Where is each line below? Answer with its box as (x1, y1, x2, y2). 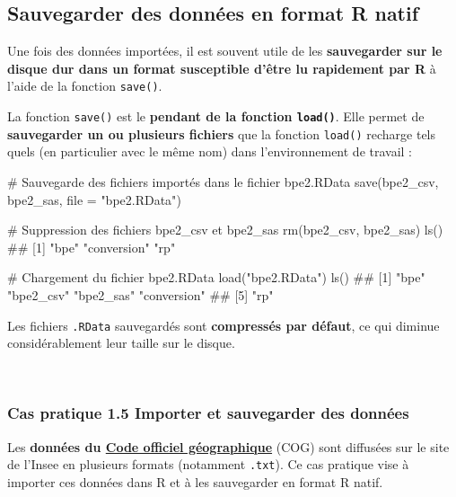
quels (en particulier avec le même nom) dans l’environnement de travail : (7, 142, 412, 161)
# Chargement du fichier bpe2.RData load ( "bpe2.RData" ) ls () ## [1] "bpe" (7, 268, 425, 287)
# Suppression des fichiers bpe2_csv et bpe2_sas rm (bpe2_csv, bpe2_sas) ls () (7, 220, 443, 239)
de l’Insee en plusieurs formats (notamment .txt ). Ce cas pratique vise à (7, 455, 409, 474)
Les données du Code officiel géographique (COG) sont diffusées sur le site (7, 437, 450, 456)
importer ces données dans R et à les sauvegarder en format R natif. (7, 472, 383, 491)
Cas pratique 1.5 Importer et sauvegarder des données (7, 402, 409, 424)
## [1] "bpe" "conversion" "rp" (7, 237, 176, 256)
